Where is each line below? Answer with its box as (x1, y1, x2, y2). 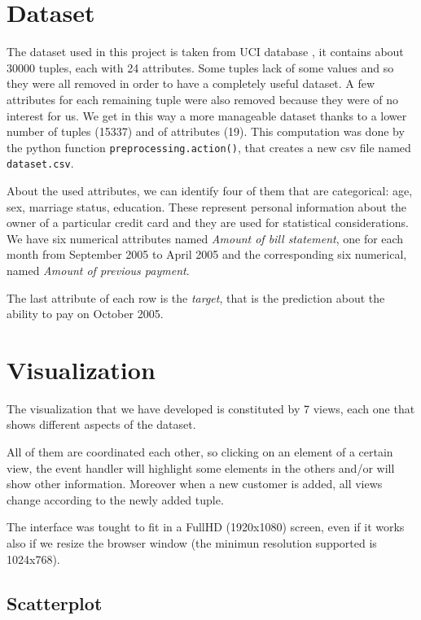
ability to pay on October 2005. (7, 305, 164, 322)
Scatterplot (7, 590, 103, 615)
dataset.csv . (7, 155, 74, 172)
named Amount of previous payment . (7, 261, 190, 278)
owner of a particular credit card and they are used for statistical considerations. (7, 214, 409, 231)
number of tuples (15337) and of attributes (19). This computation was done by (7, 123, 405, 140)
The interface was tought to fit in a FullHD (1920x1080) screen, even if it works (7, 518, 405, 535)
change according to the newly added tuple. (7, 491, 224, 508)
